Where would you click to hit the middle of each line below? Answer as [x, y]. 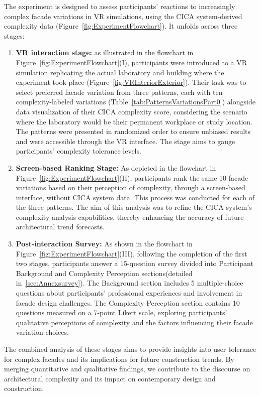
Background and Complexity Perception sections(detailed [104, 273]
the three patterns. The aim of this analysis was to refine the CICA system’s [134, 207]
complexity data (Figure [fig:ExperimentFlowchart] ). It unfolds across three [121, 26]
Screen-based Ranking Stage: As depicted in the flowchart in [116, 167]
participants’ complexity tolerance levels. [78, 151]
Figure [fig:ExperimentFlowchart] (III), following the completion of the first [132, 253]
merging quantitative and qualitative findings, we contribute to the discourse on [127, 369]
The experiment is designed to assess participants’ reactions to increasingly [120, 6]
